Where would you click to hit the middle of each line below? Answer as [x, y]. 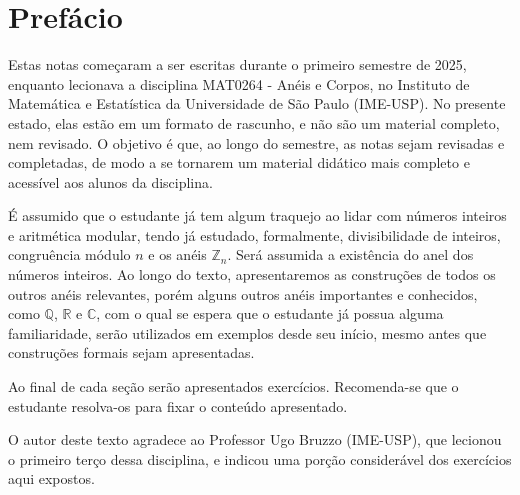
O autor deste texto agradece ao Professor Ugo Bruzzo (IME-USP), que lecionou [255, 439]
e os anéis [177, 254]
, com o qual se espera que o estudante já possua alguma [270, 313]
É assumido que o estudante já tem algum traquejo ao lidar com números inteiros [257, 215]
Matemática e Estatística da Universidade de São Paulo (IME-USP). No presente [257, 103]
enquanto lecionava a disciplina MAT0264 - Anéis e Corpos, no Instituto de [239, 83]
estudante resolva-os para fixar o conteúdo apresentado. [178, 405]
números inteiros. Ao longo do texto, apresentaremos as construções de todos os [252, 274]
